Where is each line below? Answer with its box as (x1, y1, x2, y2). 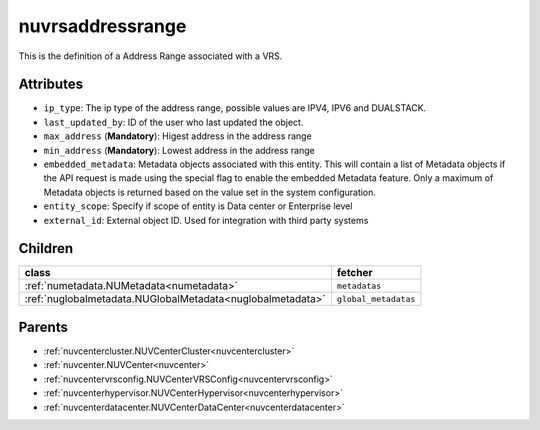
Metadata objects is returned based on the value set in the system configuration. (43, 186, 377, 198)
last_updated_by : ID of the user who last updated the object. (43, 116, 304, 128)
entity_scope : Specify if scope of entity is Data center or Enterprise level (43, 200, 353, 212)
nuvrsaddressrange (18, 15, 187, 37)
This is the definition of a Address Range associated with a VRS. (18, 50, 283, 62)
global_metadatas (336, 293, 416, 304)
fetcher (336, 266, 374, 280)
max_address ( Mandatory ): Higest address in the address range (43, 130, 312, 142)
